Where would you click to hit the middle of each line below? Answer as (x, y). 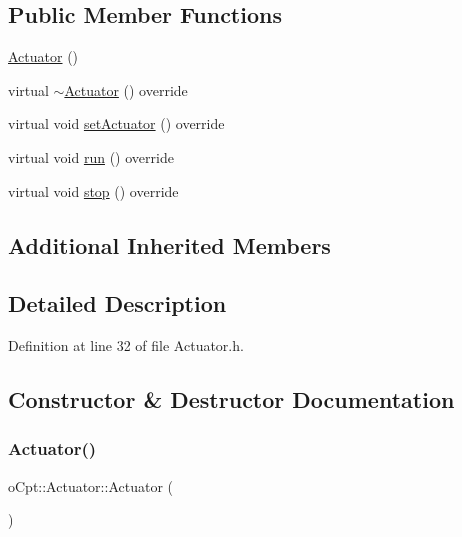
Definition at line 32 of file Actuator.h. (126, 345)
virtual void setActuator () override (116, 123)
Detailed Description (117, 303)
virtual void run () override (91, 156)
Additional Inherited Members (169, 244)
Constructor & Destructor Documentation (231, 399)
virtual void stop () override (93, 190)
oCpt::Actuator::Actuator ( (90, 485)
